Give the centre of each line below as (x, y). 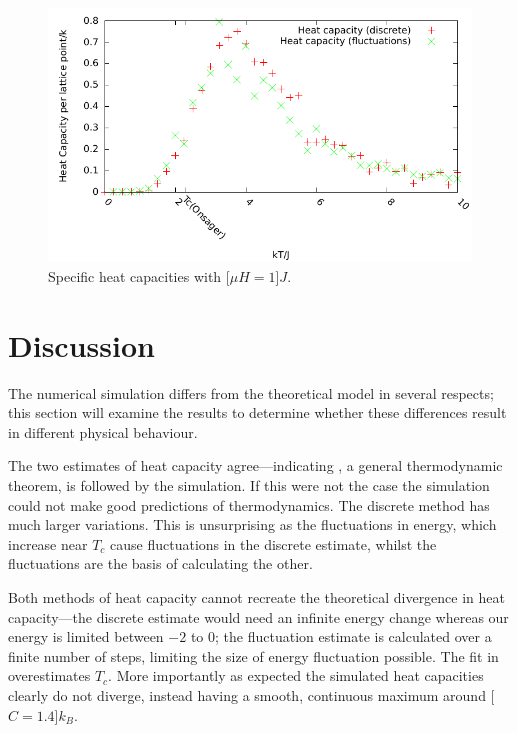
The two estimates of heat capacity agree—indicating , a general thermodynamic (255, 465)
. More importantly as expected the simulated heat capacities (296, 675)
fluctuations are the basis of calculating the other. (160, 563)
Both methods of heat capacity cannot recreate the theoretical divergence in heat (256, 597)
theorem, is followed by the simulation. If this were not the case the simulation (249, 485)
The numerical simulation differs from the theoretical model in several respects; (251, 392)
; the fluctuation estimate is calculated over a (353, 636)
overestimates (49, 675)
